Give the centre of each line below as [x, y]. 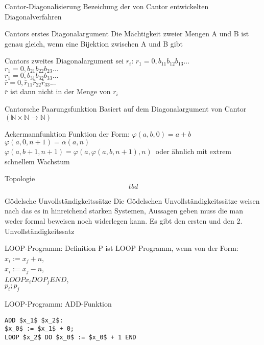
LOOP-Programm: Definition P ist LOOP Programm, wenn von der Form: [122, 248]
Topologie [20, 178]
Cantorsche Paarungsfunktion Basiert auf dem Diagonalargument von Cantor [126, 108]
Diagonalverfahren [33, 16]
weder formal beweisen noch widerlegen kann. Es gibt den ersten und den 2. [124, 221]
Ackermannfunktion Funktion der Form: [67, 133]
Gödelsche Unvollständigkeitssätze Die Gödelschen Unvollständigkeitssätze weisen [132, 200]
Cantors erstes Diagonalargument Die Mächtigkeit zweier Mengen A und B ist [127, 34]
